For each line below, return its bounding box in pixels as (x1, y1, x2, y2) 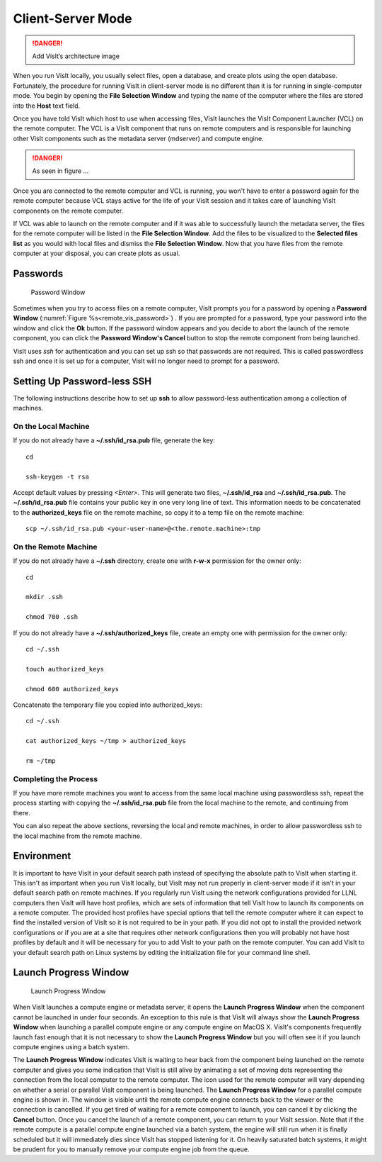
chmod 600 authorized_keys (25, 685, 120, 693)
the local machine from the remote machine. (13, 832, 142, 840)
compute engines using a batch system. (13, 1042, 130, 1051)
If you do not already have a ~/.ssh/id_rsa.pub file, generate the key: (13, 436, 216, 445)
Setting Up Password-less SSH (13, 375, 152, 387)
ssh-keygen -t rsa (25, 472, 90, 481)
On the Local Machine (13, 422, 90, 431)
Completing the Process (13, 773, 98, 783)
